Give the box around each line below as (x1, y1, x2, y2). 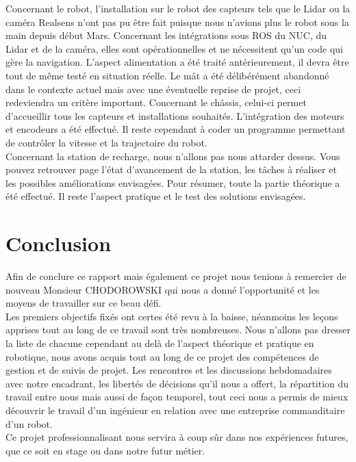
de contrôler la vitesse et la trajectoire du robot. (5, 135, 207, 149)
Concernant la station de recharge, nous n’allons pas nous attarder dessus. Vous (5, 149, 340, 163)
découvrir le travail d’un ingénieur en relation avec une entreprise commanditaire (5, 402, 345, 417)
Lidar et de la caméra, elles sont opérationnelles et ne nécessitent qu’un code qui (5, 41, 343, 55)
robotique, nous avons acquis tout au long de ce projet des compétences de (5, 349, 319, 363)
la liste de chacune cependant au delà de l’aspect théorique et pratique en (5, 336, 314, 350)
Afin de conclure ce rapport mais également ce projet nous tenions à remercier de (5, 269, 346, 283)
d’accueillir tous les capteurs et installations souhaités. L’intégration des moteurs (5, 108, 344, 123)
